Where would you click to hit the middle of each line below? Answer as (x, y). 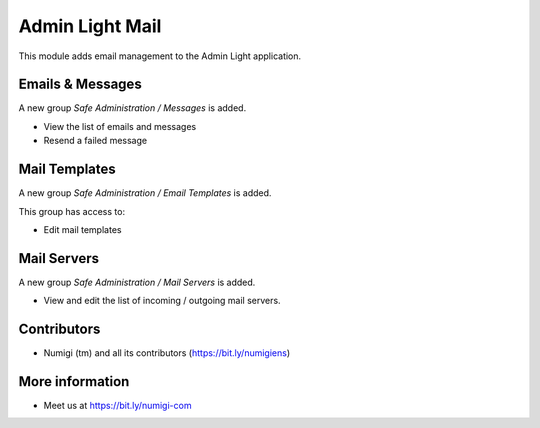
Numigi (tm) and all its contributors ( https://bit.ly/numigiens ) (167, 353)
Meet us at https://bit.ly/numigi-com (117, 406)
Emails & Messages (80, 84)
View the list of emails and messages (120, 126)
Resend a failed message (95, 141)
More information (74, 381)
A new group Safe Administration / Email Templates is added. (145, 193)
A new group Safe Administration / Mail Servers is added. (137, 282)
